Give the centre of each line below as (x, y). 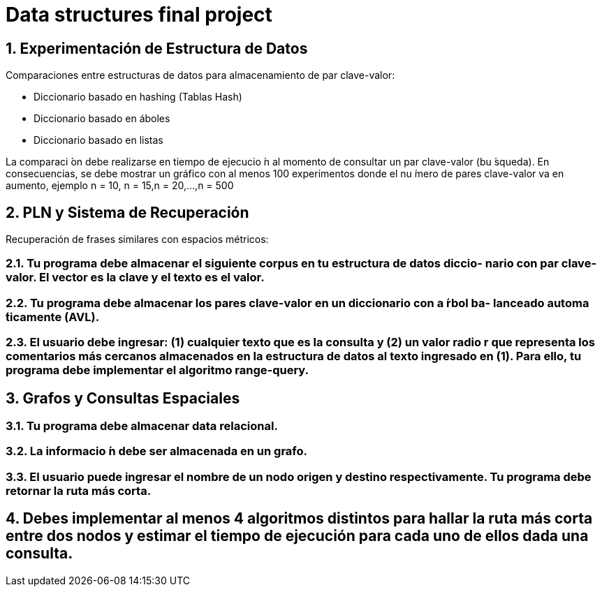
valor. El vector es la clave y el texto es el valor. (135, 277)
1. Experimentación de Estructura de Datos (157, 48)
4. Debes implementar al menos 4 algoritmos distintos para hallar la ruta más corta (299, 519)
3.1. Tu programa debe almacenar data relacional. (142, 425)
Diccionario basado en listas (98, 140)
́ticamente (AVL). (53, 317)
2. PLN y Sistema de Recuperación (127, 212)
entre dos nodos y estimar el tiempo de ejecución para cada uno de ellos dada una (297, 536)
